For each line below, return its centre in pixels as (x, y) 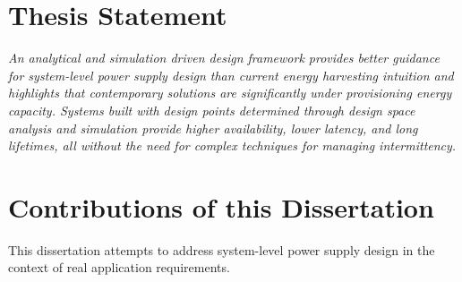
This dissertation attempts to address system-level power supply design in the (222, 249)
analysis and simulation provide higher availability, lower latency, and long (213, 128)
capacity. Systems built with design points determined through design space (212, 110)
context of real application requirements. (119, 267)
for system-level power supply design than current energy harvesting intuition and (231, 75)
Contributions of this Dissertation (221, 206)
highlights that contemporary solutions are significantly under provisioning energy (230, 93)
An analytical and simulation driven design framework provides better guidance (224, 58)
